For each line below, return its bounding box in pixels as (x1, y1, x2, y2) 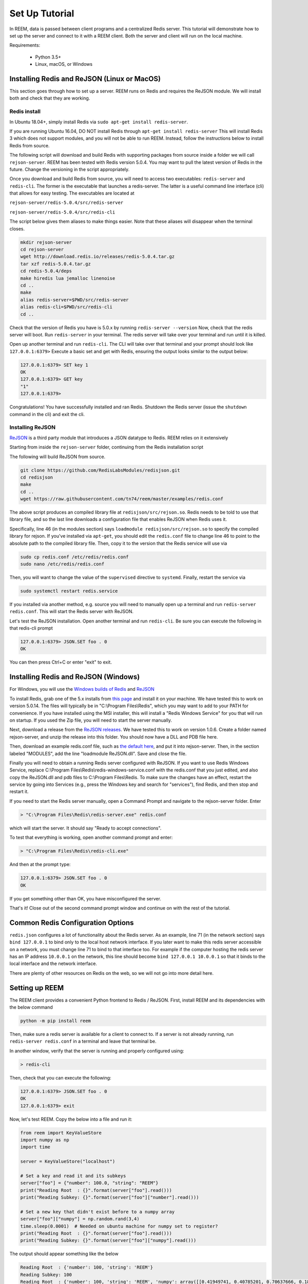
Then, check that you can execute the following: (9, 1074, 111, 1081)
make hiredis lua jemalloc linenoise (20, 275, 115, 281)
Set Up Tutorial (9, 8, 74, 19)
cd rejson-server (20, 247, 64, 252)
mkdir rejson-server (20, 239, 72, 245)
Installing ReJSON (9, 424, 56, 431)
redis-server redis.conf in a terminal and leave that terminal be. (9, 1038, 157, 1045)
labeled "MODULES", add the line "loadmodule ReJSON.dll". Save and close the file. (9, 750, 187, 757)
